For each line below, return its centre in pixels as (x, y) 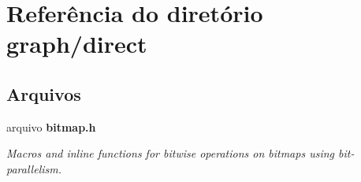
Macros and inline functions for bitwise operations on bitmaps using (171, 153)
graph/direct (77, 44)
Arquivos (44, 93)
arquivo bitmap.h (51, 126)
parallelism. (34, 168)
